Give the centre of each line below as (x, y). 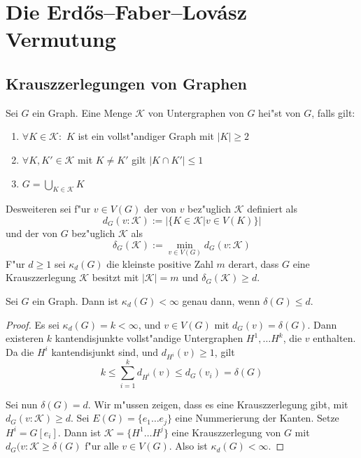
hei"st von (279, 112)
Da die (20, 351)
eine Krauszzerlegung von (226, 432)
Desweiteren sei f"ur (48, 209)
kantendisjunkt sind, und (105, 351)
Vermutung (61, 39)
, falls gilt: (333, 112)
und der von (31, 232)
